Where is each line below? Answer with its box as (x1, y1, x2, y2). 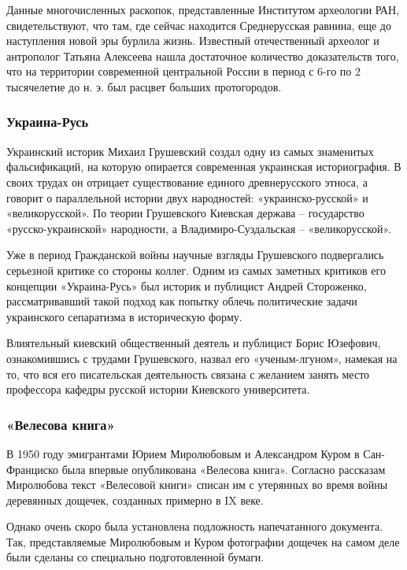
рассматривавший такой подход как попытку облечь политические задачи (6, 293, 357, 309)
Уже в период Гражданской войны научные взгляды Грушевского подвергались (6, 246, 384, 263)
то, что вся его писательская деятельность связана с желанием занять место (6, 365, 370, 382)
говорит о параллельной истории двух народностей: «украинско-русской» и (6, 189, 368, 205)
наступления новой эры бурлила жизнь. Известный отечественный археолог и (6, 32, 379, 49)
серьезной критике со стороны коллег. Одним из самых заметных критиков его (6, 261, 386, 278)
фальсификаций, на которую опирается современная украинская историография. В (6, 158, 401, 175)
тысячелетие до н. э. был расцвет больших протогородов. (6, 78, 282, 94)
